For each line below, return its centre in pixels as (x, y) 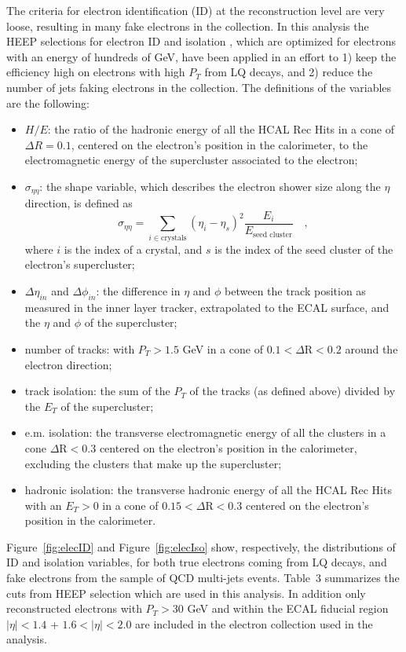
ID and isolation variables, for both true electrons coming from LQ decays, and (197, 562)
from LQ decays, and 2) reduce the (289, 72)
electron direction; (68, 364)
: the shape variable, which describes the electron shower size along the (210, 186)
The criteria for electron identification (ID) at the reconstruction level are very (196, 10)
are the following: (48, 103)
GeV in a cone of (223, 348)
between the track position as (295, 290)
